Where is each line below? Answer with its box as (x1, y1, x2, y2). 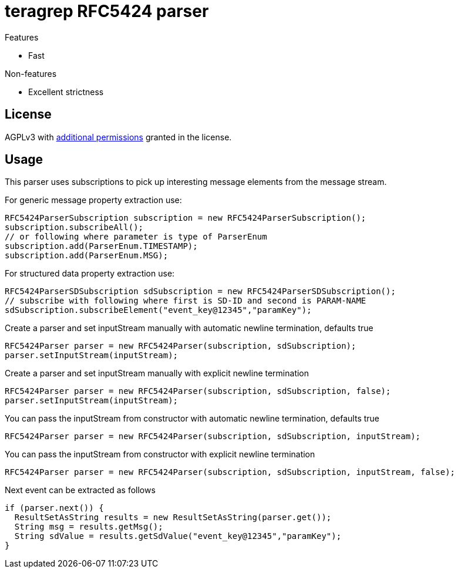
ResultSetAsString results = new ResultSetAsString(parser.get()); (14, 513, 332, 523)
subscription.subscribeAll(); (5, 223, 144, 232)
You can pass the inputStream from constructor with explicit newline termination (5, 449, 315, 460)
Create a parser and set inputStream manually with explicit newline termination (5, 368, 309, 379)
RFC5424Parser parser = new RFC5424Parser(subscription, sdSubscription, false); (5, 386, 391, 396)
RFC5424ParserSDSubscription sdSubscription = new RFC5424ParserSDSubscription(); (5, 286, 396, 296)
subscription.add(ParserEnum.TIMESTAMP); (5, 241, 198, 251)
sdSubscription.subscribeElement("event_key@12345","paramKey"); (5, 305, 312, 315)
